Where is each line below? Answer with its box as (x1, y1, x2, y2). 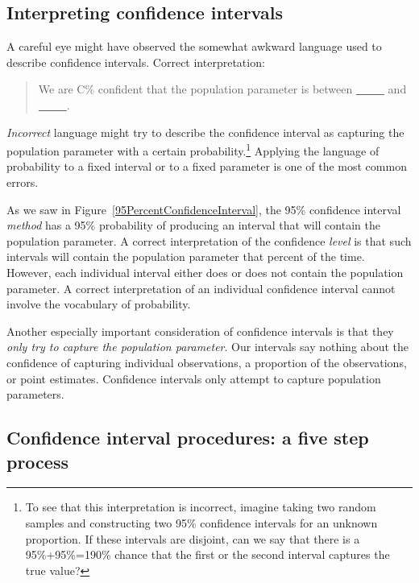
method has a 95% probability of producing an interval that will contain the (6, 217, 380, 234)
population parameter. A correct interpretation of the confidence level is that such (6, 232, 412, 249)
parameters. (6, 386, 64, 403)
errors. (6, 174, 39, 191)
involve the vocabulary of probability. (6, 296, 191, 312)
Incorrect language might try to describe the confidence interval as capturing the (6, 123, 404, 140)
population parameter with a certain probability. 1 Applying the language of (6, 140, 380, 159)
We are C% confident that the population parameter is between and (38, 81, 407, 97)
